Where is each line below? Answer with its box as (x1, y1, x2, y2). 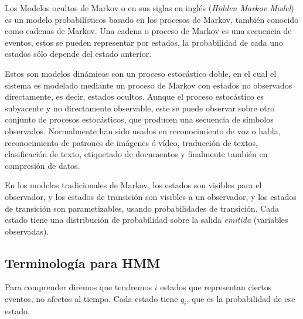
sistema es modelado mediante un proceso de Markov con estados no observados (5, 79, 292, 91)
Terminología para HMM (5, 253, 161, 272)
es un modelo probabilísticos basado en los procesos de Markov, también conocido (5, 13, 299, 25)
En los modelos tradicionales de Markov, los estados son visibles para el (5, 179, 262, 191)
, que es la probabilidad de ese (186, 293, 295, 305)
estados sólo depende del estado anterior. (5, 47, 152, 60)
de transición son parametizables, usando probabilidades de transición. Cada (5, 202, 280, 214)
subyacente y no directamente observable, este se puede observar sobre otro (5, 101, 275, 114)
